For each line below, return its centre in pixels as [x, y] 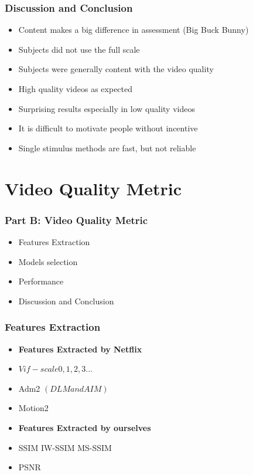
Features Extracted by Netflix [80, 349]
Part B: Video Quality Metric [76, 220]
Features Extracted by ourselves [85, 427]
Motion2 [33, 408]
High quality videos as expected [76, 89]
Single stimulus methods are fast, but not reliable [107, 147]
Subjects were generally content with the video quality [116, 69]
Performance [41, 281]
